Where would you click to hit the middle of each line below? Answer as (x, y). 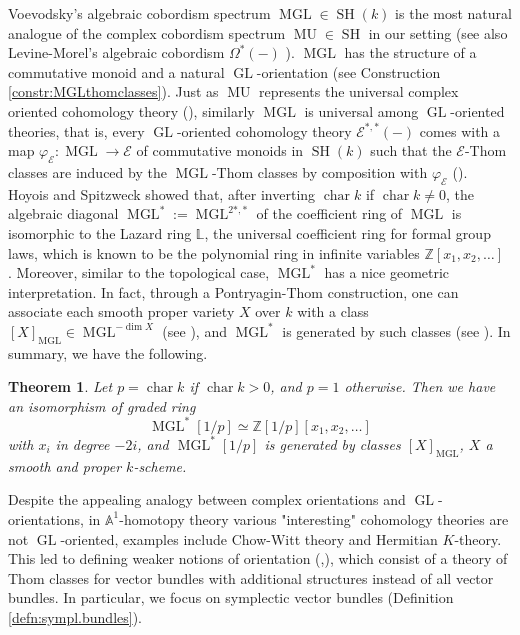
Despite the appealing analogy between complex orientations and (207, 499)
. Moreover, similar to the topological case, (139, 272)
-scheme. (160, 465)
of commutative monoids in (220, 150)
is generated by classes (332, 443)
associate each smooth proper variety (121, 311)
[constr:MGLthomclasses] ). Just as (113, 91)
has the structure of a (410, 52)
